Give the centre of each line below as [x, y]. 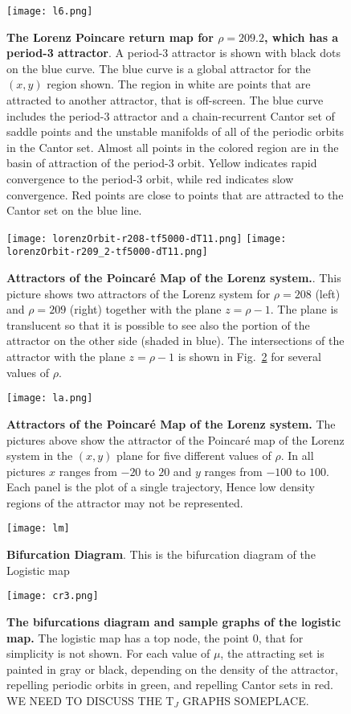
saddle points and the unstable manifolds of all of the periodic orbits [175, 131]
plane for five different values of [194, 455]
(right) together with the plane [145, 309]
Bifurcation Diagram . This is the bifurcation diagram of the [161, 554]
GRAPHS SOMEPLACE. [246, 700]
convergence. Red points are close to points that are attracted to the [175, 194]
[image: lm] [38, 529]
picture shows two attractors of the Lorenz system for [139, 293]
